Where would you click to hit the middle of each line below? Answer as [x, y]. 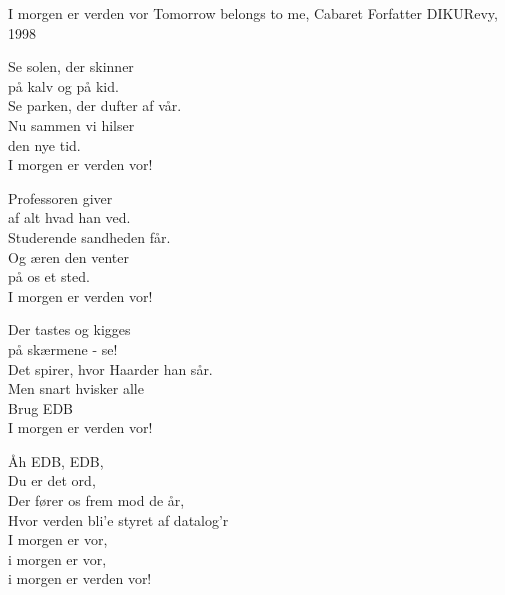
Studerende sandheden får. [89, 236]
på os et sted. [49, 276]
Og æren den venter [69, 256]
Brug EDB [40, 407]
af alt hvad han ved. [69, 217]
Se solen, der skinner [71, 66]
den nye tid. [44, 144]
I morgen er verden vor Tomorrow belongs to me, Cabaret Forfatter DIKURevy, [253, 13]
